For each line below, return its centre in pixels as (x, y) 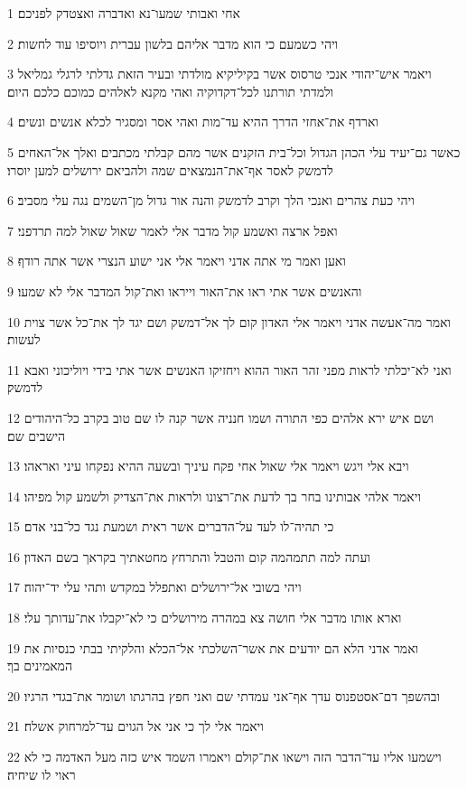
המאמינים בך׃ (40, 665)
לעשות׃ (24, 339)
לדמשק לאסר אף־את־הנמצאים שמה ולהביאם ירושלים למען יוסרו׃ (170, 169)
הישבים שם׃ (37, 435)
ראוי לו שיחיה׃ (42, 774)
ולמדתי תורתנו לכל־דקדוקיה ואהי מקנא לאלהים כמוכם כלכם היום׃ (171, 91)
